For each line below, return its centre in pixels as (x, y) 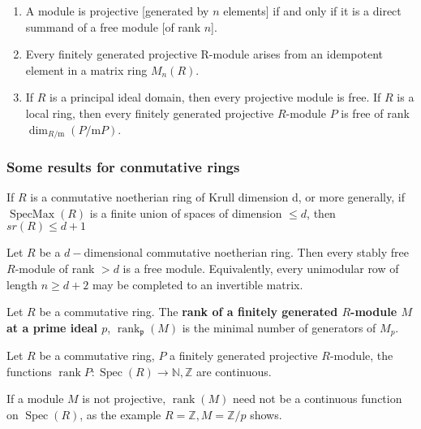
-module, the (361, 355)
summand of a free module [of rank (113, 26)
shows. (266, 415)
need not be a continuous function (317, 399)
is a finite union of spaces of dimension (186, 212)
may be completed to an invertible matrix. (198, 284)
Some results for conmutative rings (123, 166)
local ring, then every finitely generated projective (150, 113)
